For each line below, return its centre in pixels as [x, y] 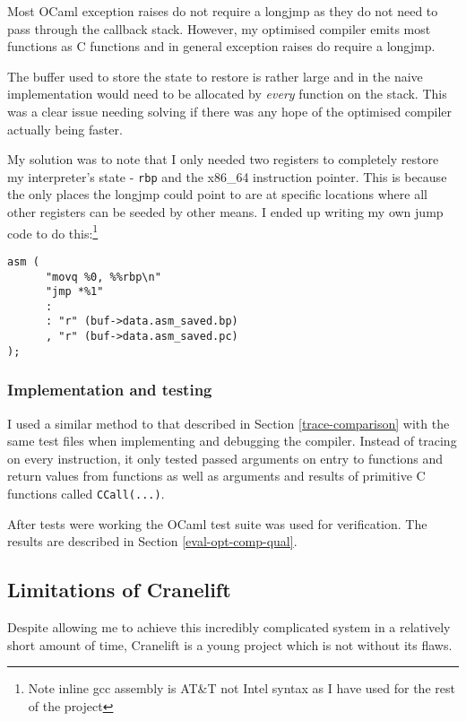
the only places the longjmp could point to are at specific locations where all [217, 194]
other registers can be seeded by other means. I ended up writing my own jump [225, 212]
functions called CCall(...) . [86, 494]
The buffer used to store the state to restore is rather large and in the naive [215, 76]
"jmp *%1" [74, 292]
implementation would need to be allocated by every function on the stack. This [227, 94]
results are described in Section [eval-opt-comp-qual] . [152, 541]
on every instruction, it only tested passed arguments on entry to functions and [225, 458]
